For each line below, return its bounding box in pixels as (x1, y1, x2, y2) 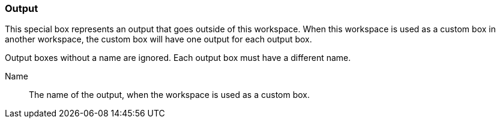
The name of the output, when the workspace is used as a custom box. (29, 90, 310, 100)
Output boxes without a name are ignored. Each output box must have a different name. (5, 53, 351, 63)
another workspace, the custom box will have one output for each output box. (5, 34, 312, 45)
